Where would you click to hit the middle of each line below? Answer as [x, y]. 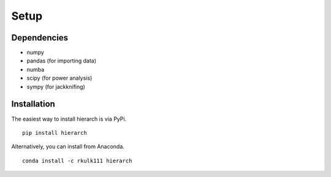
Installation [33, 104]
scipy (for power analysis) [59, 78]
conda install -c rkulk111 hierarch [77, 160]
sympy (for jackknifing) [56, 86]
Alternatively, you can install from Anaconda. [68, 146]
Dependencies [40, 38]
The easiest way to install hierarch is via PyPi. [69, 119]
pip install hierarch [55, 133]
